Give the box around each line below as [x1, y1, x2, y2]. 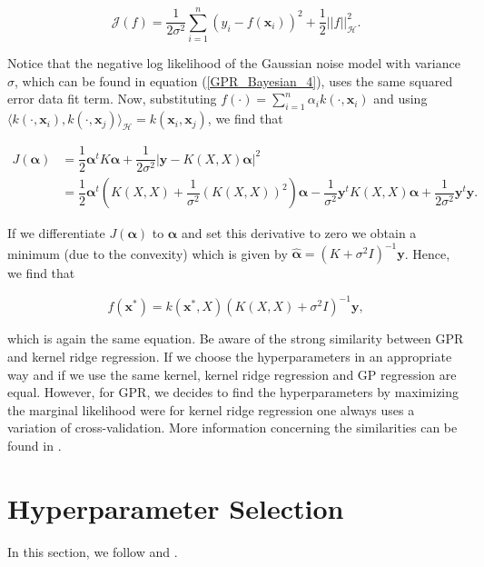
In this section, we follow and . [7, 542, 178, 561]
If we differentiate [7, 224, 105, 243]
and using [373, 89, 428, 108]
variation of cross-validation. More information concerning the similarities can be [7, 418, 458, 437]
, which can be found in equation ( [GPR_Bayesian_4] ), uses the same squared [15, 71, 453, 90]
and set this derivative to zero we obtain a [181, 224, 417, 243]
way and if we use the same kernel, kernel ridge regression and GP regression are [7, 364, 457, 383]
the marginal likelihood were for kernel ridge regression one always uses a [7, 400, 415, 419]
